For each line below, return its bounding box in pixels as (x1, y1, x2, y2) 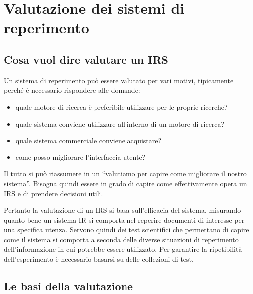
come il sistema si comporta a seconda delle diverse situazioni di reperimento (4, 234, 239, 244)
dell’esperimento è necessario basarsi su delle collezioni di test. (4, 254, 194, 264)
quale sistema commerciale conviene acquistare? (15, 135, 162, 146)
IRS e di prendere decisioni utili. (4, 188, 103, 198)
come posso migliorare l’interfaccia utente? (15, 151, 146, 162)
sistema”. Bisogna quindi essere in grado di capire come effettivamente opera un (4, 178, 247, 188)
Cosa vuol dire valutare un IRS (4, 51, 169, 67)
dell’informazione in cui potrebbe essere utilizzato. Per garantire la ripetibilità (4, 244, 242, 254)
